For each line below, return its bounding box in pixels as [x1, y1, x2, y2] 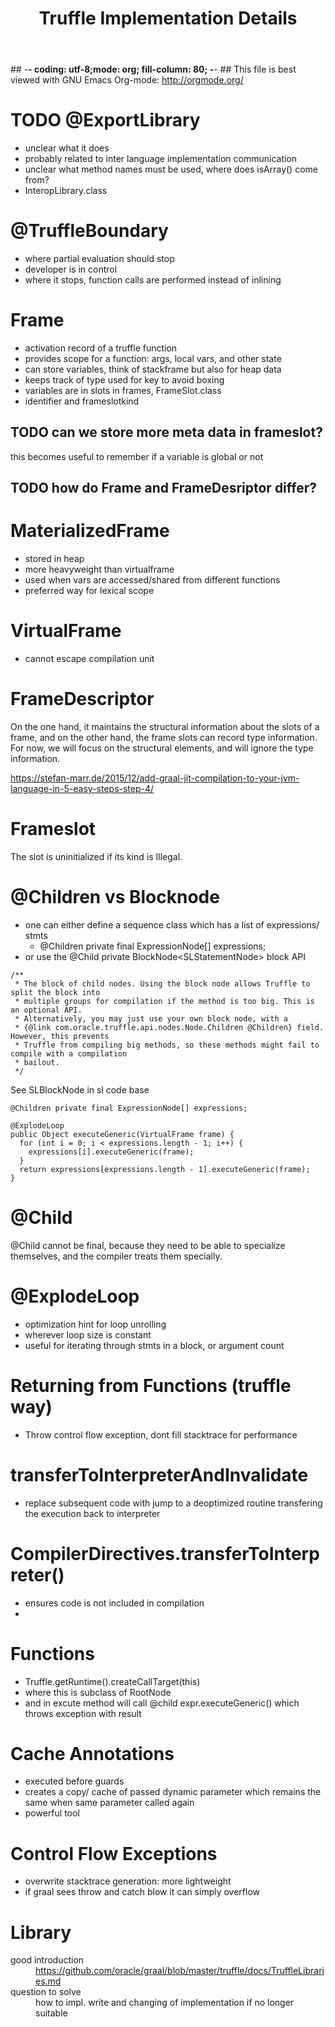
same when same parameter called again [24, 1797, 195, 1809]
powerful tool [24, 1807, 80, 1819]
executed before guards [24, 1775, 125, 1787]
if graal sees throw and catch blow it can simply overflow [24, 1886, 261, 1898]
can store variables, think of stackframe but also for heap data [24, 363, 282, 375]
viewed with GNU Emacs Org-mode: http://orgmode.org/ [10, 74, 244, 86]
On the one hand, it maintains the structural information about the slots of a [10, 721, 320, 733]
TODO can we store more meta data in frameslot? [10, 424, 323, 441]
